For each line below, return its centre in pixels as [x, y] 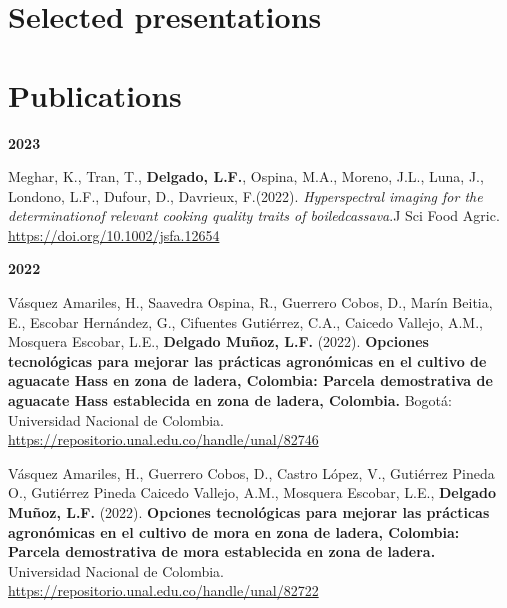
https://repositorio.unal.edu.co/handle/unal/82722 [163, 590]
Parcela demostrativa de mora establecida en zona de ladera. [222, 551]
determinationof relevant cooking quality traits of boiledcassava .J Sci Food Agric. [254, 215]
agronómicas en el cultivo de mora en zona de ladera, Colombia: [234, 531]
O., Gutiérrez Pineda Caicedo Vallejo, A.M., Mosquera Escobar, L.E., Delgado [252, 492]
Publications [95, 94]
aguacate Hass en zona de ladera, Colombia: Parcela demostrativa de [250, 380]
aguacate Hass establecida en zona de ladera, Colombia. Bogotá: [230, 400]
